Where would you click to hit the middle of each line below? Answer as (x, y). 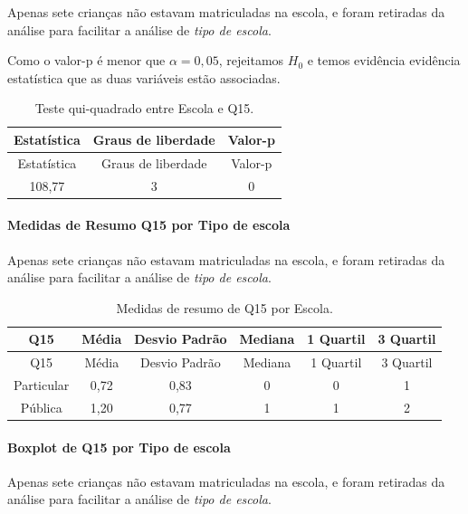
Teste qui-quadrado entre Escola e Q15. (144, 108)
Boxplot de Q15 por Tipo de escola (119, 447)
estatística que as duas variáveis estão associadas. (144, 77)
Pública (41, 407)
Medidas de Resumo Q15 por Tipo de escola (149, 225)
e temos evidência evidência (384, 60)
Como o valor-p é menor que (86, 60)
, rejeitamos (251, 60)
